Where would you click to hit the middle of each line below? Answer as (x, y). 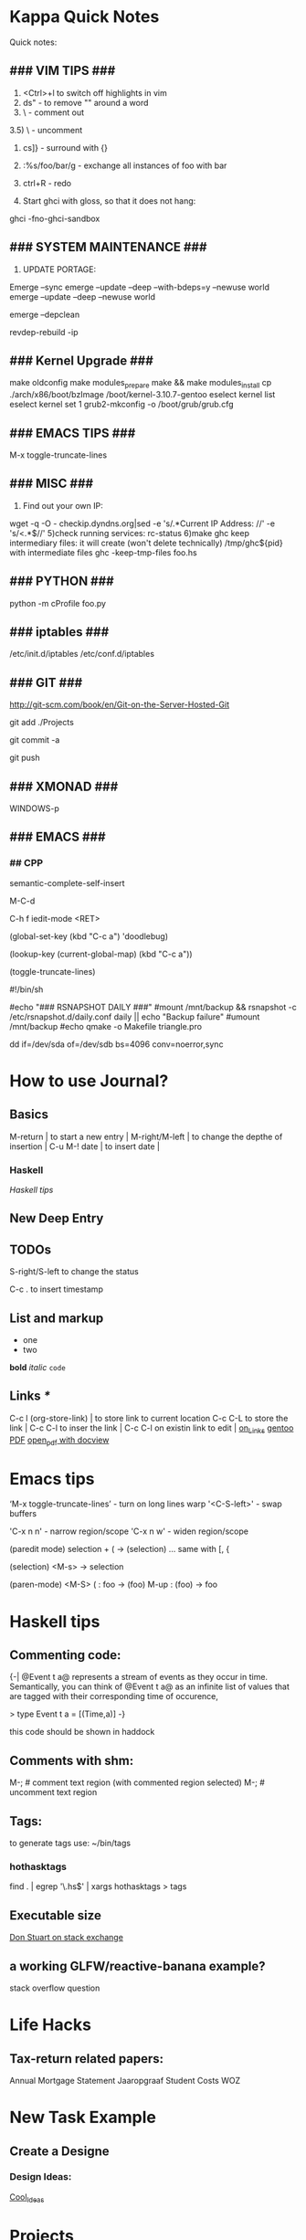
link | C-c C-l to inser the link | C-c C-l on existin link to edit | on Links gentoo (152, 1429)
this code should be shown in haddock (82, 1732)
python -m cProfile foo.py (58, 603)
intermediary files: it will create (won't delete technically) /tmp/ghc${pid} (146, 543)
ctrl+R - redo (47, 183)
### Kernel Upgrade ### (81, 360)
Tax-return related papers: (87, 2059)
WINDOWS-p (34, 808)
